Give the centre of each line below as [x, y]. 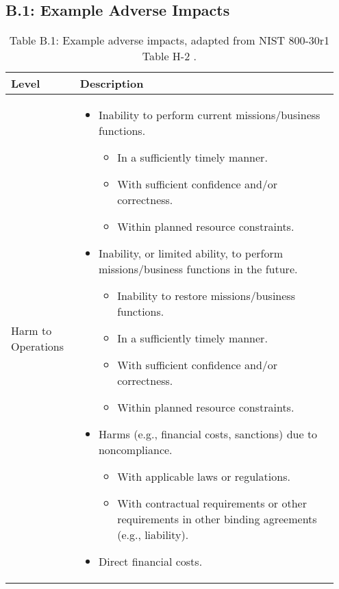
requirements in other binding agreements [217, 519]
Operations [38, 346]
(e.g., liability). [153, 535]
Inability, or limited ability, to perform [191, 253]
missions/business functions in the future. [198, 269]
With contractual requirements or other [212, 503]
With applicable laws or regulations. [204, 477]
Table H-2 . [169, 56]
